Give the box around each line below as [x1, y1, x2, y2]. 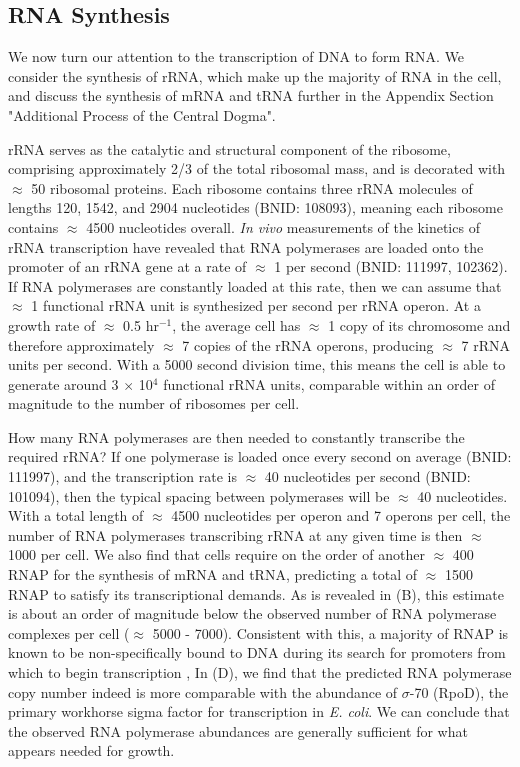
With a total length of [8, 505, 144, 526]
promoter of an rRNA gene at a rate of [8, 256, 247, 277]
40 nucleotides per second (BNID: [264, 466, 471, 487]
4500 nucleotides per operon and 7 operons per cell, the [171, 505, 511, 526]
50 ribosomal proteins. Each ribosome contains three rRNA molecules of [31, 177, 473, 198]
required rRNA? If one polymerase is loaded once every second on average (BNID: [8, 446, 512, 467]
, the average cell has [172, 314, 301, 335]
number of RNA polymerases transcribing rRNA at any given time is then [8, 524, 463, 545]
